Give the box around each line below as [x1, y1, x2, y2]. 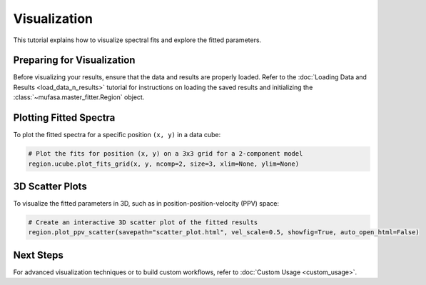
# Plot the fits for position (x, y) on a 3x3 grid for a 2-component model [28, 150, 303, 158]
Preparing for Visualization [13, 54, 136, 66]
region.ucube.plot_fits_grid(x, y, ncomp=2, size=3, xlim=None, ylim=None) [28, 159, 300, 168]
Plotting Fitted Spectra [13, 111, 116, 124]
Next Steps [13, 249, 64, 261]
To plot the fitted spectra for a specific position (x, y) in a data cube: [13, 131, 221, 139]
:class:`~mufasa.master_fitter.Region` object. [13, 93, 145, 101]
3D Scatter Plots [13, 180, 87, 192]
